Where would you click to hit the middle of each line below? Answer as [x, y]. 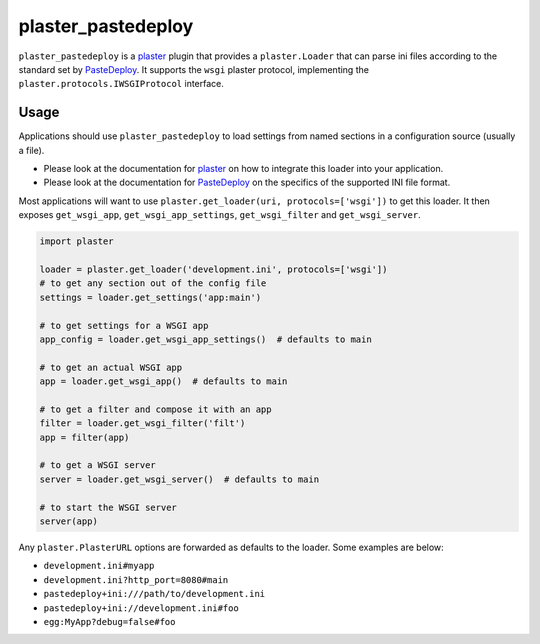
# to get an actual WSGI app [111, 367]
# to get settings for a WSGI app [124, 325]
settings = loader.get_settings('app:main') [150, 297]
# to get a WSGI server [98, 465]
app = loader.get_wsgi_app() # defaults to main [163, 381]
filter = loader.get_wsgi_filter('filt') [142, 423]
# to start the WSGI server [108, 507]
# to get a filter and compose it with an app [155, 409]
